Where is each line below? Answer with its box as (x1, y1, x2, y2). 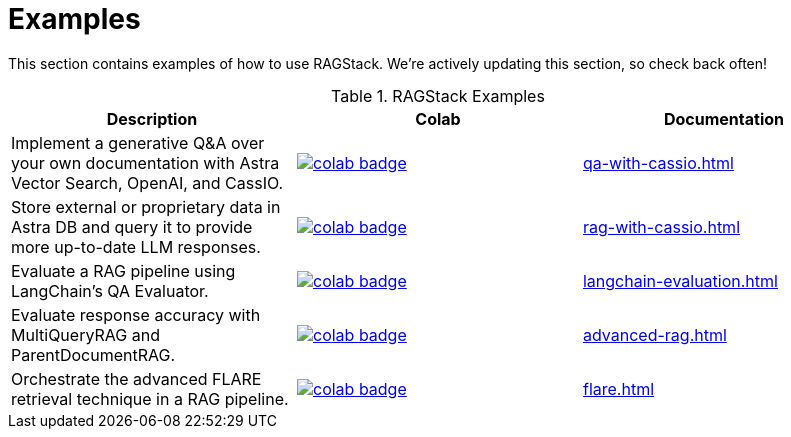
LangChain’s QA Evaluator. (11, 280, 209, 301)
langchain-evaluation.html (582, 270, 778, 291)
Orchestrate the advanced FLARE (11, 368, 262, 389)
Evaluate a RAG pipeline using (11, 260, 236, 281)
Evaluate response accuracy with (11, 304, 261, 325)
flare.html (582, 378, 655, 399)
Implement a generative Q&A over (11, 132, 265, 153)
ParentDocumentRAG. (11, 344, 176, 365)
